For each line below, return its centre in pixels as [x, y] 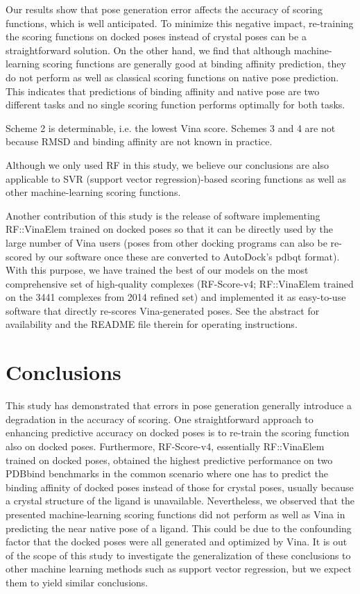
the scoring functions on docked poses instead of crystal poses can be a [156, 36]
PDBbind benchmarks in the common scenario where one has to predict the [167, 473]
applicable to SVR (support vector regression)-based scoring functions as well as [176, 178]
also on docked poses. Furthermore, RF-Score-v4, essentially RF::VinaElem [165, 446]
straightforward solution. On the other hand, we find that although [148, 50]
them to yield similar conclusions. [77, 582]
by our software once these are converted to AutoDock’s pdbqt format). [187, 256]
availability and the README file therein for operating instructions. [152, 324]
